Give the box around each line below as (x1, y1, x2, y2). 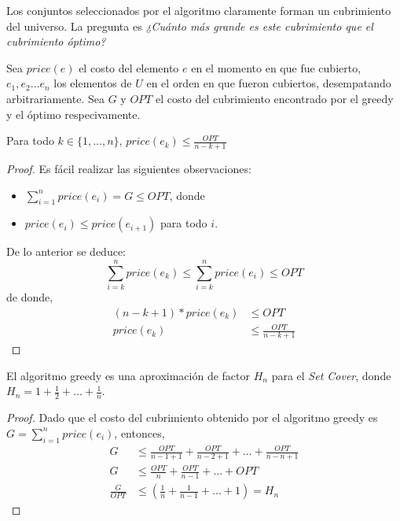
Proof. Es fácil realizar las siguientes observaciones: (6, 160, 251, 176)
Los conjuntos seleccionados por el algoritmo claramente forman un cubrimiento (6, 2, 391, 18)
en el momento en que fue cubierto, (191, 59, 361, 76)
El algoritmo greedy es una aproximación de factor (6, 367, 250, 383)
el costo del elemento (79, 59, 179, 76)
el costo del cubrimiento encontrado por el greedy (155, 90, 394, 106)
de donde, (6, 289, 53, 305)
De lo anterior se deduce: (6, 243, 126, 260)
